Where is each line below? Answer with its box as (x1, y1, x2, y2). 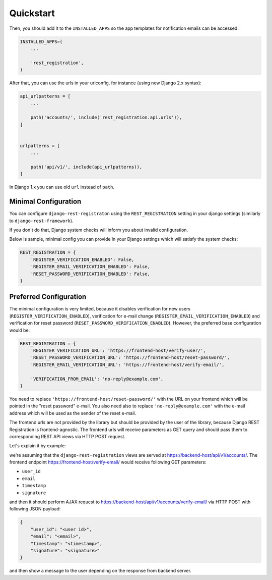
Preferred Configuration (9, 293, 87, 301)
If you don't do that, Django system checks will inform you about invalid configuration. (9, 227, 188, 233)
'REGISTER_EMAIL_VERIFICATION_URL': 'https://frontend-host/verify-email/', (30, 361, 225, 367)
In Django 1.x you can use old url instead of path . (9, 184, 114, 190)
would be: (9, 327, 30, 333)
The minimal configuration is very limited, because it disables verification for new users (9, 306, 191, 312)
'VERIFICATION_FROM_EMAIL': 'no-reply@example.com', (30, 376, 164, 382)
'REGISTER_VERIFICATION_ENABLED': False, (30, 256, 134, 262)
